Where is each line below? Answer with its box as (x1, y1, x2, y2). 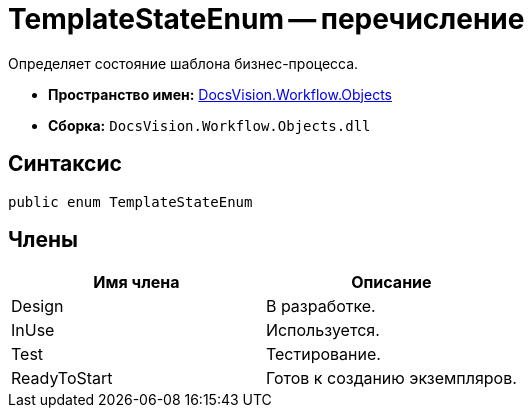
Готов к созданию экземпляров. (265, 368, 517, 389)
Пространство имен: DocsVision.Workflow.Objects (48, 85, 392, 103)
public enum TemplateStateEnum (8, 193, 253, 210)
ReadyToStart (11, 368, 113, 389)
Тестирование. (265, 344, 381, 365)
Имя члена (93, 272, 180, 293)
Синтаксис (8, 151, 122, 177)
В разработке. (265, 296, 376, 317)
